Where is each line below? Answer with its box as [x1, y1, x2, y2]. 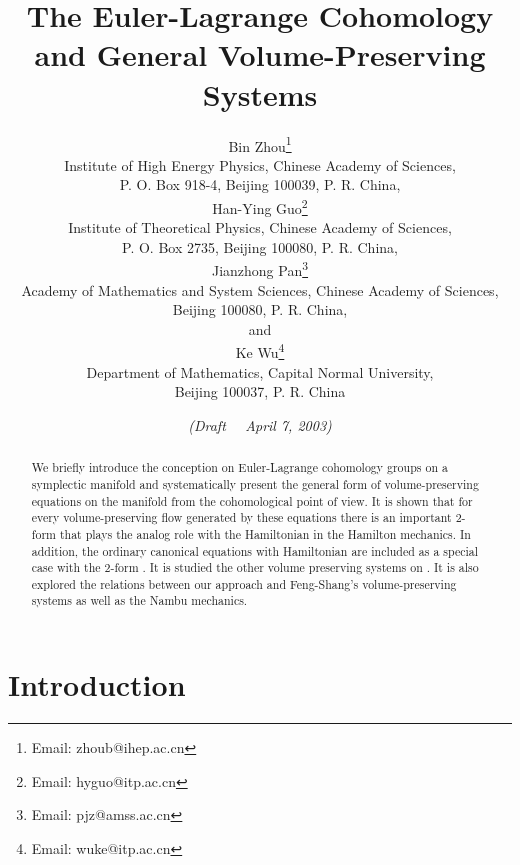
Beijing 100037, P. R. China [174, 381, 346, 402]
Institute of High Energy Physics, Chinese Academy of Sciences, [64, 154, 456, 175]
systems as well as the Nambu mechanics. [31, 592, 248, 609]
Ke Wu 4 [235, 339, 285, 363]
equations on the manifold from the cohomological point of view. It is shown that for [31, 492, 473, 509]
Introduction [8, 664, 186, 705]
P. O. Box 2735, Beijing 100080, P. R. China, [122, 236, 398, 257]
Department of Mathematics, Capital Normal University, [86, 361, 434, 382]
